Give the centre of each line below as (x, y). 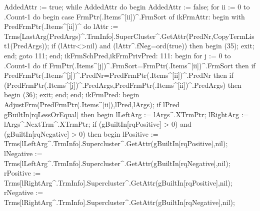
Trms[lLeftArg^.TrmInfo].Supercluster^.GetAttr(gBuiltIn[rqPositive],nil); (116, 143)
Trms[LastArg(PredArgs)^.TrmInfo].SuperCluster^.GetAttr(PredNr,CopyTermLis (129, 36)
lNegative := (23, 153)
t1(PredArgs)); (27, 46)
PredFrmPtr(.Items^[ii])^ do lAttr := (61, 26)
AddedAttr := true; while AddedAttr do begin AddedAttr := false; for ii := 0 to (127, 6)
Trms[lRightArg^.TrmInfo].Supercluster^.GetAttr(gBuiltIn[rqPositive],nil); (118, 182)
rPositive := (22, 173)
